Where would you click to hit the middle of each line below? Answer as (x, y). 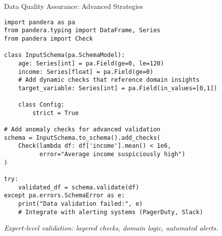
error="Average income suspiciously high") (112, 154)
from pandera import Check (48, 38)
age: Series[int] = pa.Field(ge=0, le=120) (91, 63)
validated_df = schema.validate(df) (79, 187)
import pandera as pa (40, 22)
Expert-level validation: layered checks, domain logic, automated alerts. (111, 228)
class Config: (41, 105)
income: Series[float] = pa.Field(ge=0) (86, 72)
